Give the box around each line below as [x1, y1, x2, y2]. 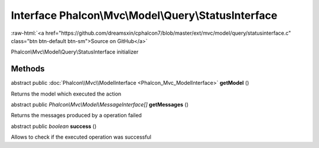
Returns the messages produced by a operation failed [11, 112, 142, 119]
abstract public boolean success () [11, 123, 97, 130]
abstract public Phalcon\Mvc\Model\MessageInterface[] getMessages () [11, 101, 189, 108]
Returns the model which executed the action [11, 90, 122, 97]
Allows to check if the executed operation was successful [11, 133, 152, 141]
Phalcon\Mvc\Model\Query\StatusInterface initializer [11, 48, 139, 55]
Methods [11, 64, 45, 74]
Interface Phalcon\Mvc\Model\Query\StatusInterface [11, 9, 278, 22]
